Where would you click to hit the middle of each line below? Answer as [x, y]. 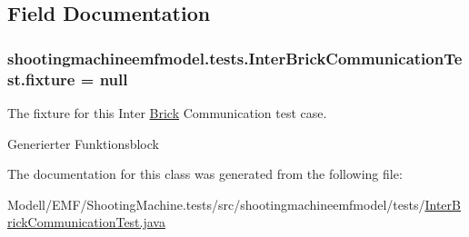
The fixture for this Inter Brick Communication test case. [167, 112]
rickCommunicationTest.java [86, 222]
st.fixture [41, 79]
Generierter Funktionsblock [83, 143]
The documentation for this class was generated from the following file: [205, 174]
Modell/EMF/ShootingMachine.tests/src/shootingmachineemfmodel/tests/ [216, 204]
